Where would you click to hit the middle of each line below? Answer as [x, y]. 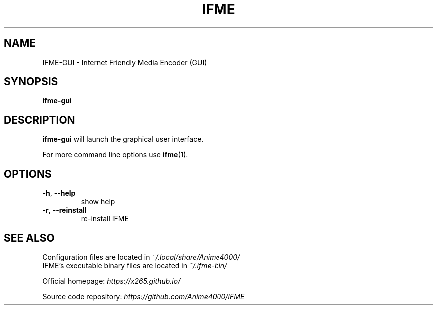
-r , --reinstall [65, 210]
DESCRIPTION [40, 120]
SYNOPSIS [31, 82]
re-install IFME [105, 219]
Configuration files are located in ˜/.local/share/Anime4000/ [141, 257]
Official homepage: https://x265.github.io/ [111, 281]
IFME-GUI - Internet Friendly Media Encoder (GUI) [125, 62]
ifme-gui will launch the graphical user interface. [123, 139]
